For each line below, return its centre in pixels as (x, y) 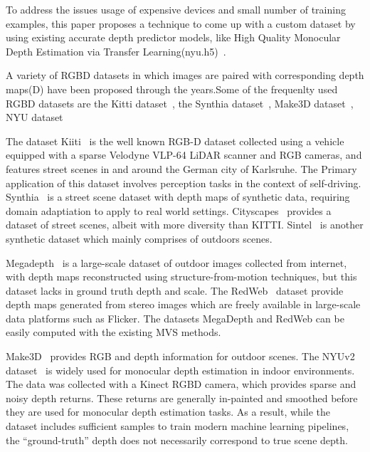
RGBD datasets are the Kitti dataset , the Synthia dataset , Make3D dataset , (180, 103)
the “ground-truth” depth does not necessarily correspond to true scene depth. (177, 440)
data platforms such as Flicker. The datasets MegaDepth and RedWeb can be (175, 318)
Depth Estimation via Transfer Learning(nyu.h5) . (116, 51)
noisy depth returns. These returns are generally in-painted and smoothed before (182, 398)
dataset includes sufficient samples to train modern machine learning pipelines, (178, 426)
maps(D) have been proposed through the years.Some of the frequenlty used (172, 89)
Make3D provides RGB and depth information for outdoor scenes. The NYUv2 (180, 356)
